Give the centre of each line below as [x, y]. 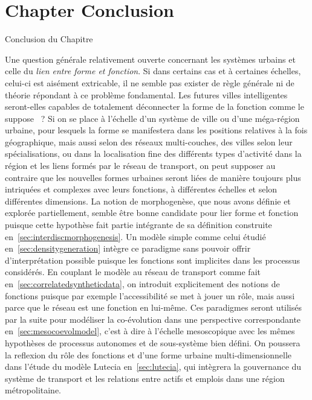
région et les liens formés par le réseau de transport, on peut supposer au [140, 166]
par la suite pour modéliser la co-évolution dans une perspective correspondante [153, 319]
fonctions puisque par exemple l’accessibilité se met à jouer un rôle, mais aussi [150, 295]
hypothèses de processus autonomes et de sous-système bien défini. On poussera [153, 342]
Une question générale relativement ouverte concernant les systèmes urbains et [150, 59]
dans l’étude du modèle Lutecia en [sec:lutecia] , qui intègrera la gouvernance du [153, 367]
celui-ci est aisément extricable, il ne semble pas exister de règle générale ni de [150, 82]
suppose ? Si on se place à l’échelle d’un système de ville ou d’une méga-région [152, 118]
